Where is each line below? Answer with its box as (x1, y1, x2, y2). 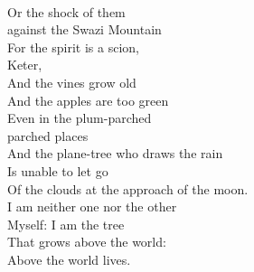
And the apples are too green (7, 90, 169, 109)
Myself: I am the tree (7, 214, 125, 233)
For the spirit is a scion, (7, 37, 139, 56)
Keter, (7, 55, 42, 74)
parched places (7, 126, 89, 145)
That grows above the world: (7, 232, 166, 251)
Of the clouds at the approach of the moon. (7, 179, 249, 198)
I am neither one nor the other (7, 197, 177, 216)
